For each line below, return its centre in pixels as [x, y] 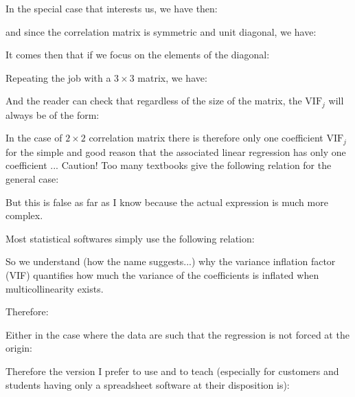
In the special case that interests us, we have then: [112, 8]
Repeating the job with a [58, 77]
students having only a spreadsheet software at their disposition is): [148, 384]
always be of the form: [53, 114]
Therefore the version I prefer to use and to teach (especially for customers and [172, 371]
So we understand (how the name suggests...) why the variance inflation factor [171, 261]
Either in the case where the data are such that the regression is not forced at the [177, 334]
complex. [24, 215]
